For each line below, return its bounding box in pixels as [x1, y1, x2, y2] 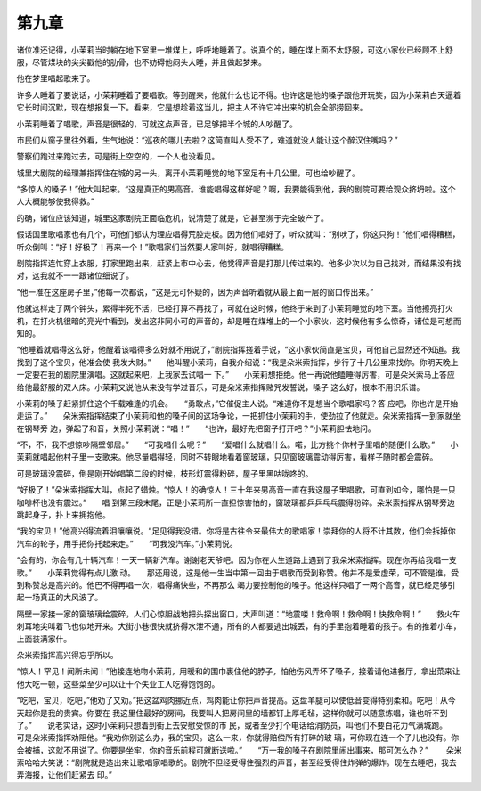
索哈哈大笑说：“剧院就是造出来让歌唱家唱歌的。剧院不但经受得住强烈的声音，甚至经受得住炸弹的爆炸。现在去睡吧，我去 [16, 757, 458, 768]
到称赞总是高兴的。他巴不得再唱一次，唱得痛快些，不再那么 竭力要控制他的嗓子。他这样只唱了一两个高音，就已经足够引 [16, 580, 456, 590]
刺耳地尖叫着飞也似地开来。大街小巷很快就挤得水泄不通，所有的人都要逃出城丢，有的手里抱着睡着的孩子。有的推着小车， [16, 621, 461, 632]
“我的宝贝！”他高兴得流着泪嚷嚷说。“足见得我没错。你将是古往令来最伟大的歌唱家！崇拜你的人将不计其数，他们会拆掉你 [16, 526, 456, 536]
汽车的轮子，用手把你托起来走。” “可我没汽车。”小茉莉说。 [16, 538, 238, 549]
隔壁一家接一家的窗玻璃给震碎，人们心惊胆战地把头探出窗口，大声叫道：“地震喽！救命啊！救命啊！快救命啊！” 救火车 [16, 608, 461, 619]
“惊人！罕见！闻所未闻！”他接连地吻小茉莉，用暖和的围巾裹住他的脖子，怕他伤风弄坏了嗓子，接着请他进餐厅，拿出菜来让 [16, 666, 461, 677]
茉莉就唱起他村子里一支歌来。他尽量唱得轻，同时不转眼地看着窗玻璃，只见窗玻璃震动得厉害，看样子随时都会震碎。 [16, 452, 438, 462]
